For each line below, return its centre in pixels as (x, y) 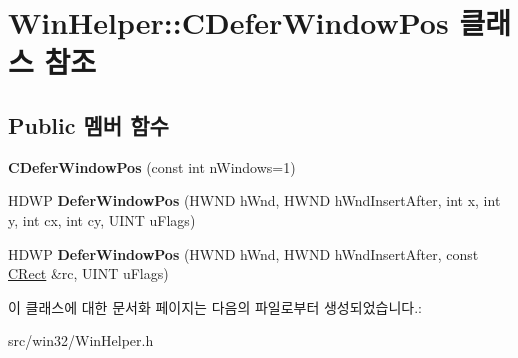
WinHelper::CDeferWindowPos (228, 22)
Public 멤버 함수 (88, 124)
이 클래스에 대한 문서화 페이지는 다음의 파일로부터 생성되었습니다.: (215, 306)
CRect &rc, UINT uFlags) (88, 273)
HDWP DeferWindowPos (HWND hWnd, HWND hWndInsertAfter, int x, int (254, 200)
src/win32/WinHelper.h (81, 340)
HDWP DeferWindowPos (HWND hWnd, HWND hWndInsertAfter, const (243, 253)
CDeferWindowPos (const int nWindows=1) (152, 166)
